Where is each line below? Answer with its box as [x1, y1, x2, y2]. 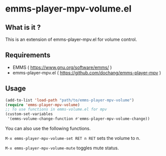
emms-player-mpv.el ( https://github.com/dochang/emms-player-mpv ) [12, 69, 161, 75]
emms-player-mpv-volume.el [5, 3, 132, 15]
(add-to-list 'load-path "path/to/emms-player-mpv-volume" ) [5, 98, 135, 103]
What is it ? [5, 23, 41, 32]
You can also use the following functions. [5, 125, 91, 131]
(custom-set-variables [5, 112, 53, 117]
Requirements [5, 51, 50, 59]
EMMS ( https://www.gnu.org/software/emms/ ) [12, 64, 112, 70]
